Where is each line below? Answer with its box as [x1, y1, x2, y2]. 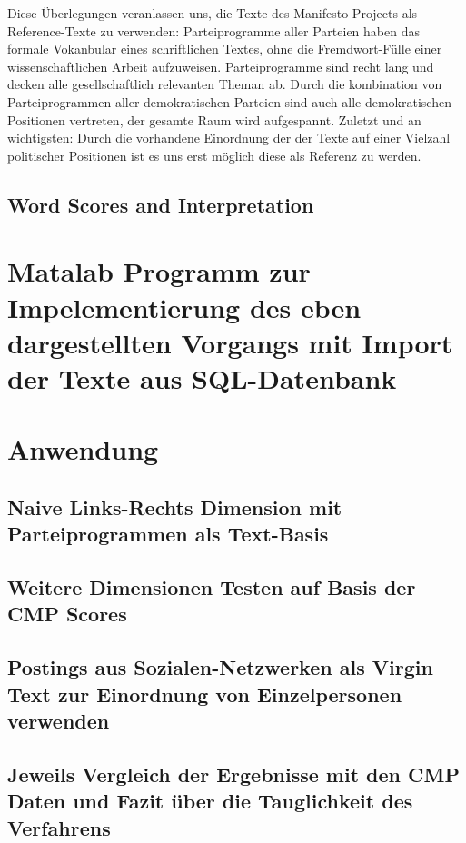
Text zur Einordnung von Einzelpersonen [7, 679, 402, 708]
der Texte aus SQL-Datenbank [7, 359, 397, 396]
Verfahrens [7, 813, 111, 841]
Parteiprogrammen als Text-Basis [7, 520, 329, 548]
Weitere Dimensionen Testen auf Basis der [7, 573, 416, 600]
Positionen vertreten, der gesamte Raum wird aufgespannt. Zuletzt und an [7, 110, 421, 129]
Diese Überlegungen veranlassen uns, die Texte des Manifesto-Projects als [7, 4, 418, 22]
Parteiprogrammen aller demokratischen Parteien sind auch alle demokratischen [7, 92, 451, 111]
